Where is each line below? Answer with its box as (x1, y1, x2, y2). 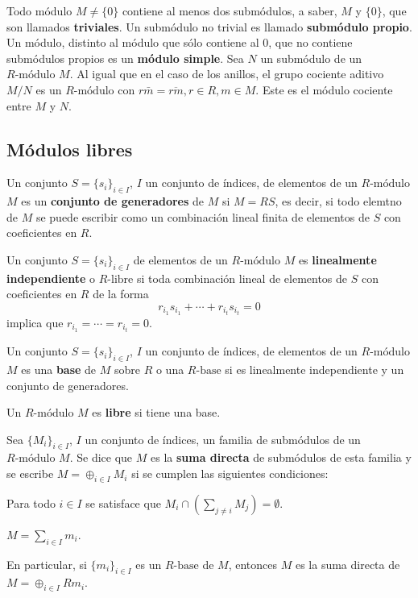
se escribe (6, 465, 54, 482)
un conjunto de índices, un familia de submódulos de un (85, 430, 361, 447)
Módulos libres (6, 136, 133, 161)
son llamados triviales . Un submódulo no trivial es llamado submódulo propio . (6, 18, 412, 35)
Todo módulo (6, 2, 72, 19)
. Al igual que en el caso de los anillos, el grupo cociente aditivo (69, 65, 384, 82)
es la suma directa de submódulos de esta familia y (151, 449, 412, 466)
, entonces (228, 555, 278, 572)
